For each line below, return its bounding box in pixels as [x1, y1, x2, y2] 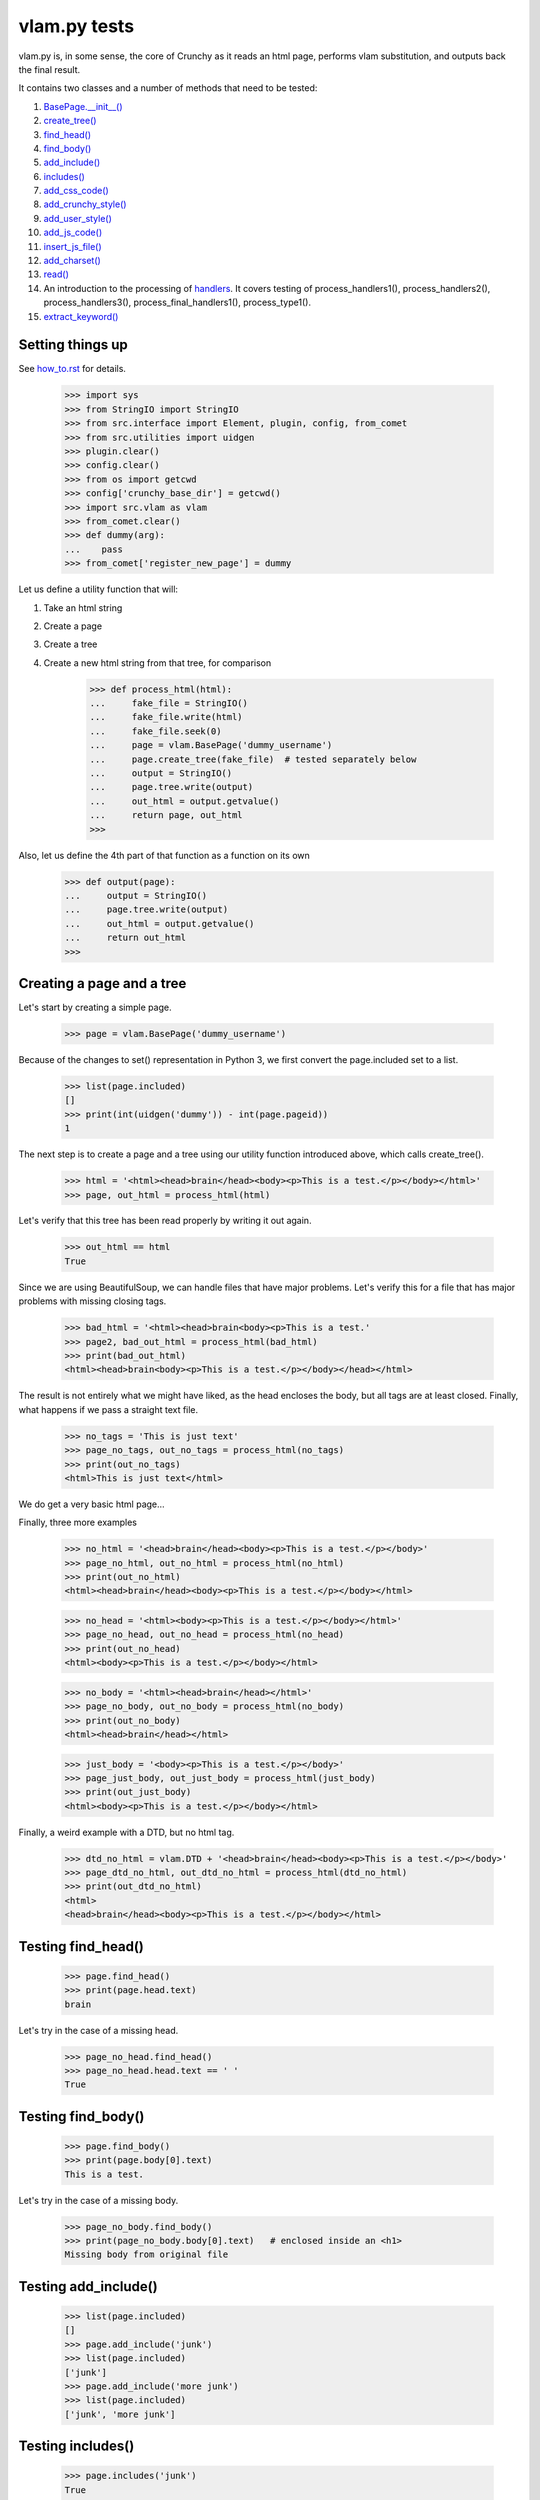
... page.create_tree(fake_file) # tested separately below [89, 753, 417, 765]
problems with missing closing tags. [18, 1295, 167, 1307]
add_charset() [43, 255, 102, 267]
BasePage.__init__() [43, 100, 124, 112]
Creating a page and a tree [18, 975, 187, 992]
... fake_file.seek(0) [89, 725, 222, 737]
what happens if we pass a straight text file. [18, 1403, 199, 1415]
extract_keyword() [43, 310, 119, 322]
